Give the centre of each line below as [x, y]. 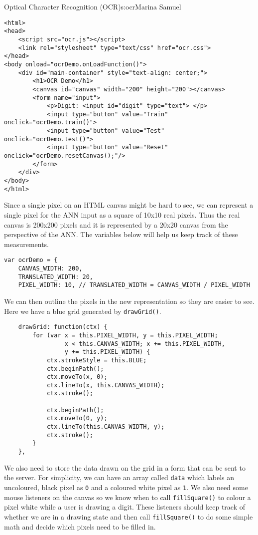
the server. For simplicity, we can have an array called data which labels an [119, 477]
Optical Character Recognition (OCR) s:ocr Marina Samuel [93, 6]
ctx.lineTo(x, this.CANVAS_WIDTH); [106, 385]
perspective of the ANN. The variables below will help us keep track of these [121, 234]
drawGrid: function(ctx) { [63, 327]
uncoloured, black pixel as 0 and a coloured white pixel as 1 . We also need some [126, 487]
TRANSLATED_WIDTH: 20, [56, 277]
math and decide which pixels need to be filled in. [80, 526]
